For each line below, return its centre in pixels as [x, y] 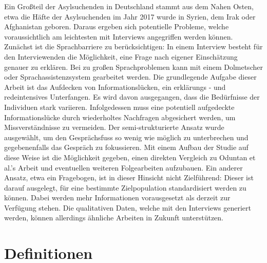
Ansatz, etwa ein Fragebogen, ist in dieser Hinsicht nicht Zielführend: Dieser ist [129, 177]
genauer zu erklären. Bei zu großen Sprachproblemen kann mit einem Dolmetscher [133, 67]
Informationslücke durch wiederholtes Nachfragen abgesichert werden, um [120, 117]
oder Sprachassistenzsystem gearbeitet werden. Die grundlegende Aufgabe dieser [130, 77]
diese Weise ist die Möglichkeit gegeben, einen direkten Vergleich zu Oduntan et [130, 157]
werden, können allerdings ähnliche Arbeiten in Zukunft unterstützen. [114, 218]
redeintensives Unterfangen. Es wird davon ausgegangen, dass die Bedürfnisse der [132, 97]
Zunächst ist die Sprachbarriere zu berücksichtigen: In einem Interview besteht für [133, 46]
